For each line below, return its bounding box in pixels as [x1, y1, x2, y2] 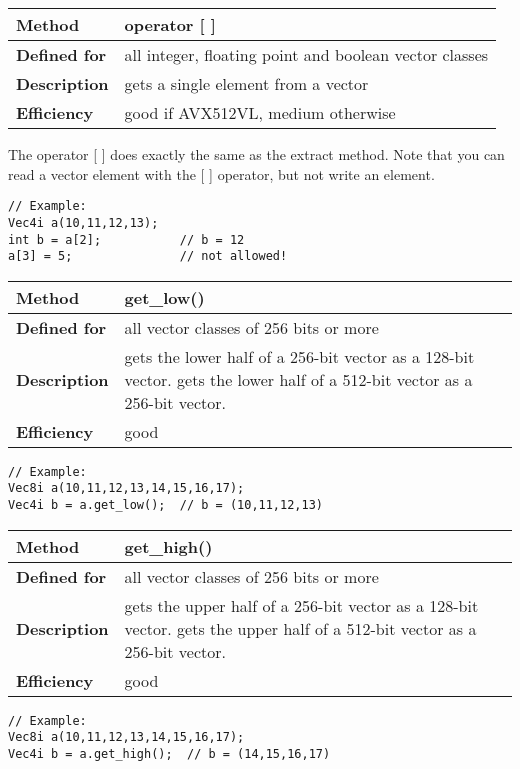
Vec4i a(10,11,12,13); [8, 215, 159, 230]
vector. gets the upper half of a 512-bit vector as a [124, 616, 477, 640]
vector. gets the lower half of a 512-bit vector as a [124, 367, 473, 391]
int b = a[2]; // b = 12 [8, 232, 245, 247]
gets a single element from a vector [124, 72, 369, 95]
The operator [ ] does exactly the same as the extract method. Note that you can [8, 144, 505, 164]
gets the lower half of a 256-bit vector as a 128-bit [124, 344, 475, 368]
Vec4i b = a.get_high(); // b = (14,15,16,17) [8, 747, 331, 762]
